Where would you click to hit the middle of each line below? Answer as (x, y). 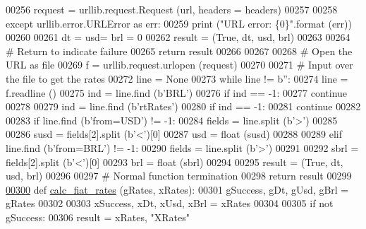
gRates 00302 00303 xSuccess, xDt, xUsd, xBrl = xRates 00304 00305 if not (170, 203)
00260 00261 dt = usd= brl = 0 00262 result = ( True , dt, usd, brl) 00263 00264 (178, 37)
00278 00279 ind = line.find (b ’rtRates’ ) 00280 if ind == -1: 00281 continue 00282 (183, 106)
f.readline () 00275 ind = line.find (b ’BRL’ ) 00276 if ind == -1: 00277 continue (177, 92)
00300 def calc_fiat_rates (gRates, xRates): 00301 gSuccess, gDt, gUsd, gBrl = (177, 189)
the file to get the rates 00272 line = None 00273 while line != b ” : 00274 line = (177, 78)
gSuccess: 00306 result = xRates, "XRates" (98, 217)
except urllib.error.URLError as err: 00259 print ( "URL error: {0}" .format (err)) (179, 23)
